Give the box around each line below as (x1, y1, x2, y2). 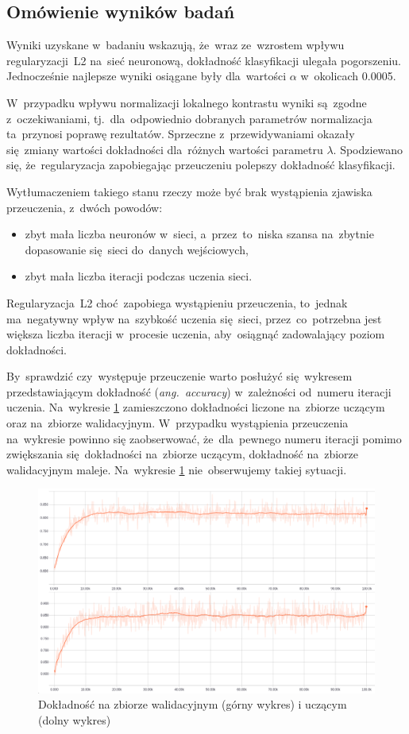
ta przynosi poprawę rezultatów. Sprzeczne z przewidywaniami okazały (6, 126, 355, 142)
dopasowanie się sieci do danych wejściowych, (25, 241, 249, 257)
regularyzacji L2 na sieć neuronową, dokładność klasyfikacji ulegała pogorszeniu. (6, 52, 401, 68)
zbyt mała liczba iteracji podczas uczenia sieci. (25, 268, 253, 284)
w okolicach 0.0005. (300, 68, 396, 84)
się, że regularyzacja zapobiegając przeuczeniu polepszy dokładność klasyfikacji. (6, 156, 395, 173)
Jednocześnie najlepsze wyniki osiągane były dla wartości (6, 68, 287, 84)
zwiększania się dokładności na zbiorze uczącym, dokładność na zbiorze (6, 446, 358, 462)
